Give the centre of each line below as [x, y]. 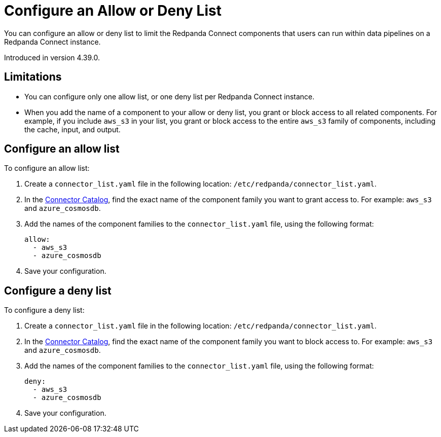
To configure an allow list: [47, 168]
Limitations [33, 77]
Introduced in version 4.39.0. [52, 57]
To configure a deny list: [44, 310]
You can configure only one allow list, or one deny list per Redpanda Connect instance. [170, 96]
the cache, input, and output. [72, 129]
